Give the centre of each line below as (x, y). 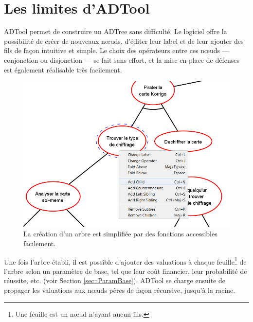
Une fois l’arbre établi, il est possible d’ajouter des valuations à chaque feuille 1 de (125, 261)
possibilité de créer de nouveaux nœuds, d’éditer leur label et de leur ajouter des (124, 41)
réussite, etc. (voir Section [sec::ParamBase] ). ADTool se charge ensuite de (115, 280)
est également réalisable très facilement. (63, 69)
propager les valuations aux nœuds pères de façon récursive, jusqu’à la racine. (120, 290)
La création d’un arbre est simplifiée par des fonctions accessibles (120, 234)
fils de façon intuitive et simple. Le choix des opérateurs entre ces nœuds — (117, 50)
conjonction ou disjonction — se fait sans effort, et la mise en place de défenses (122, 60)
